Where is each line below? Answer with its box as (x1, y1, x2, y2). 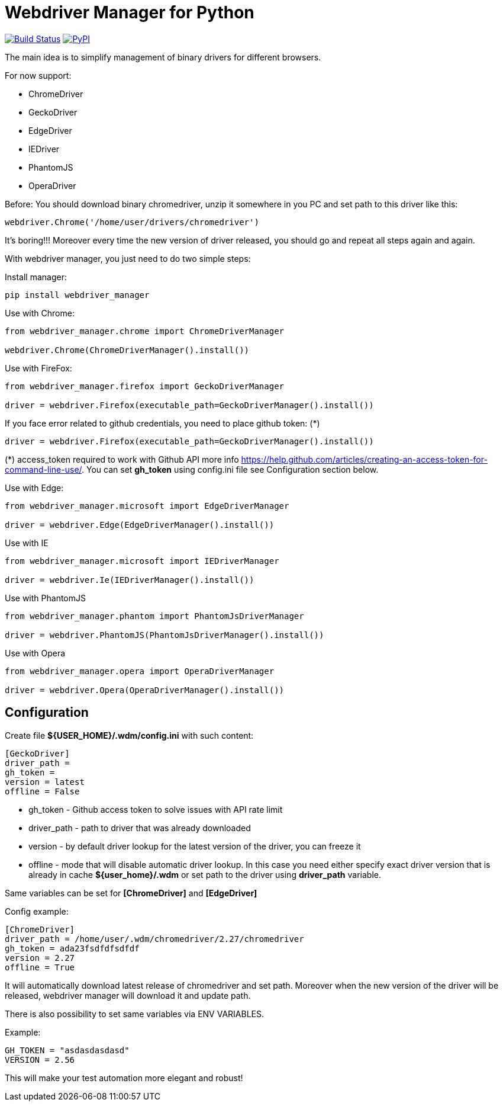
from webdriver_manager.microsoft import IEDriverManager (5, 556, 279, 566)
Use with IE (5, 537, 49, 548)
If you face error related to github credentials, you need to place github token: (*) (5, 418, 320, 428)
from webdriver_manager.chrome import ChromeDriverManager (5, 326, 285, 336)
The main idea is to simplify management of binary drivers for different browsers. (5, 52, 321, 62)
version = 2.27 (5, 953, 75, 963)
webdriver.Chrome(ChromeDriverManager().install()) (5, 345, 250, 355)
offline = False (5, 786, 80, 796)
